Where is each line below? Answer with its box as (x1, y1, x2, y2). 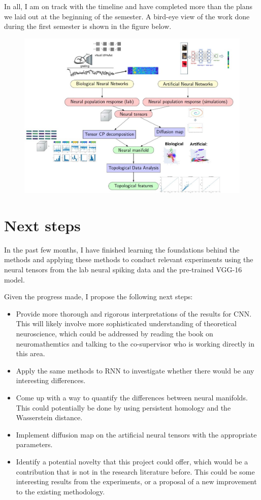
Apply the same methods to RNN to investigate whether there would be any (16, 365, 254, 376)
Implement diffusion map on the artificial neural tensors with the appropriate (16, 429, 257, 440)
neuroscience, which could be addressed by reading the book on (16, 328, 213, 339)
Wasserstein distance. (16, 412, 83, 423)
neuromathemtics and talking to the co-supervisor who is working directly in (16, 338, 254, 349)
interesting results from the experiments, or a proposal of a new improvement (16, 476, 257, 487)
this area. (16, 348, 45, 359)
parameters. (16, 439, 53, 450)
